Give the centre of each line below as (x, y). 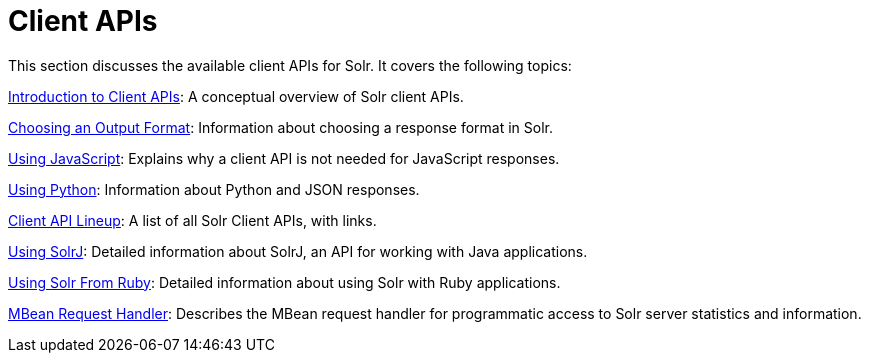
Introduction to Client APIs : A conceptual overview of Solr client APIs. (236, 96)
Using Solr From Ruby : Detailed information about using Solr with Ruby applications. (284, 282)
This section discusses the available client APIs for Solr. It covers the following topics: (290, 65)
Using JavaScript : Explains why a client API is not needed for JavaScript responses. (284, 158)
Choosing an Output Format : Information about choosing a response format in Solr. (281, 127)
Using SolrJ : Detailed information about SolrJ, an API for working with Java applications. (298, 251)
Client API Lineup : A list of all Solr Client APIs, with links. (192, 220)
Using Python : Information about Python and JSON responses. (214, 189)
